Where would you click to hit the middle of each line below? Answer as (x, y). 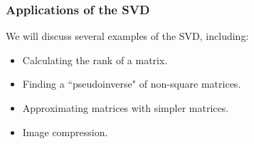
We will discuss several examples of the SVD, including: (127, 36)
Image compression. (65, 132)
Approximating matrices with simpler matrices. (126, 108)
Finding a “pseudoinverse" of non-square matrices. (132, 84)
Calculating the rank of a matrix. (95, 60)
